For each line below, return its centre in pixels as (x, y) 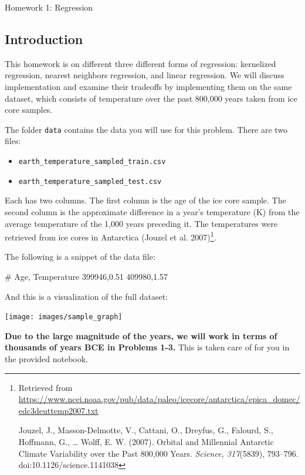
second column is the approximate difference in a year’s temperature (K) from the (152, 211)
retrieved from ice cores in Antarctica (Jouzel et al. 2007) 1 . (111, 236)
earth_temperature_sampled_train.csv (92, 162)
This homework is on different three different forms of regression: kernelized (140, 63)
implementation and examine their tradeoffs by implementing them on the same (148, 86)
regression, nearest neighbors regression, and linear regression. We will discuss (145, 75)
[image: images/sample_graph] (64, 317)
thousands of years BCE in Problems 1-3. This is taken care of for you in (147, 347)
